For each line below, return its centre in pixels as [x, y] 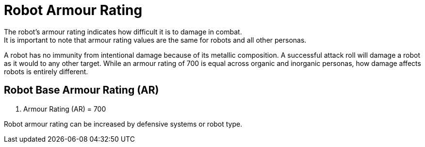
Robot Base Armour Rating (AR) [82, 90]
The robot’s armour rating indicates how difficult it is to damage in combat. [123, 32]
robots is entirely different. [46, 71]
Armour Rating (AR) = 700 [65, 109]
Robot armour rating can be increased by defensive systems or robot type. [123, 124]
